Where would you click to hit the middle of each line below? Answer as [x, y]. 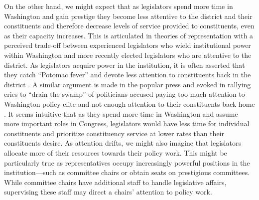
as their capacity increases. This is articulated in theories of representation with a [129, 35]
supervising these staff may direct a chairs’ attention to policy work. [108, 192]
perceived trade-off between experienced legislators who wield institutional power [128, 45]
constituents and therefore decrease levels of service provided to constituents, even [129, 26]
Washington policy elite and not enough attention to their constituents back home [129, 103]
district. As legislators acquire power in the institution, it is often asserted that [125, 65]
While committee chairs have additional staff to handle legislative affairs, [115, 182]
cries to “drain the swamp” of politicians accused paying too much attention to [125, 94]
